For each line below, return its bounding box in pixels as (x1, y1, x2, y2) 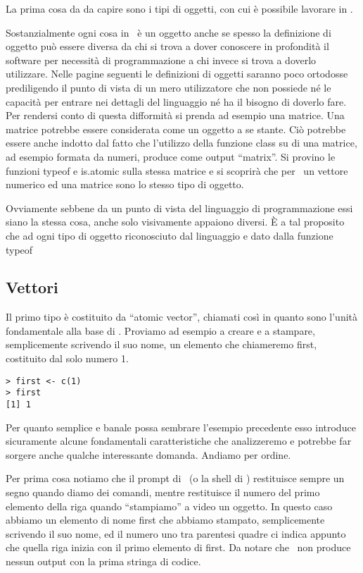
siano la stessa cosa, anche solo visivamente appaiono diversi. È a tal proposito (6, 214, 345, 229)
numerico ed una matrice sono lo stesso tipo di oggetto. (6, 177, 244, 192)
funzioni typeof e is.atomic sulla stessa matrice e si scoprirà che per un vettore (6, 163, 348, 178)
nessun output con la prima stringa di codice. (6, 553, 201, 568)
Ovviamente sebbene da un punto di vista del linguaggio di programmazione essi (6, 200, 353, 215)
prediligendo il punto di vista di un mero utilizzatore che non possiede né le (6, 80, 331, 94)
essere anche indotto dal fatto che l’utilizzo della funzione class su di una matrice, (6, 135, 357, 150)
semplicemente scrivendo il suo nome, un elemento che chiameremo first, (6, 337, 317, 352)
